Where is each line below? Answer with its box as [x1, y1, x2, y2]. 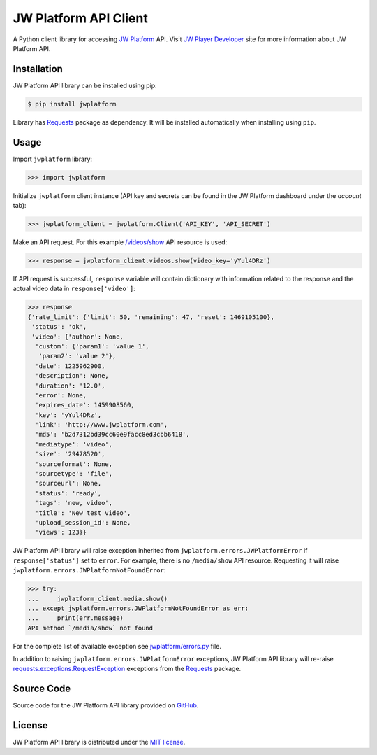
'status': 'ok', [31, 323, 87, 331]
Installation [13, 63, 63, 75]
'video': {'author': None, [31, 332, 124, 341]
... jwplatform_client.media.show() [27, 595, 168, 602]
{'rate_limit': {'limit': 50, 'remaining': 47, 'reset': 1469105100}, [27, 313, 275, 321]
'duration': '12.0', [35, 381, 105, 390]
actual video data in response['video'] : [13, 284, 136, 293]
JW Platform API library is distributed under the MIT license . [13, 738, 186, 747]
